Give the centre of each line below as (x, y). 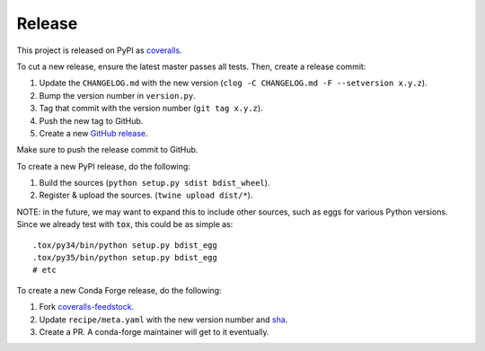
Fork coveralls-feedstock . (87, 307)
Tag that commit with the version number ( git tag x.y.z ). (151, 109)
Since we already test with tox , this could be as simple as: (125, 224)
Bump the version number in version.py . (118, 95)
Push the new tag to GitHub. (91, 120)
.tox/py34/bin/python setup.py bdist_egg (125, 245)
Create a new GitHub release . (93, 133)
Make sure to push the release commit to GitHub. (107, 150)
